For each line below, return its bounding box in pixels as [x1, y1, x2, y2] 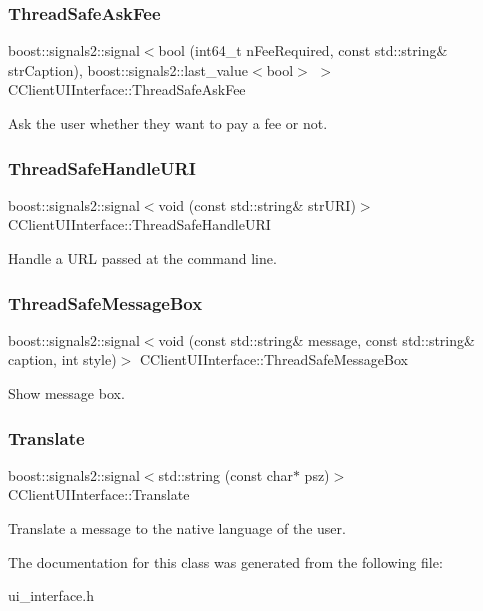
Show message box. [8, 383, 125, 403]
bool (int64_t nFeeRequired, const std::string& [158, 40, 448, 61]
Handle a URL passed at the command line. [8, 248, 277, 268]
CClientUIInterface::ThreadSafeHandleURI [8, 214, 271, 235]
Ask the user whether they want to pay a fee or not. [8, 113, 328, 133]
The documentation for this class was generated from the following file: [8, 551, 443, 572]
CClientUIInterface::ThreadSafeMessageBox [139, 349, 408, 370]
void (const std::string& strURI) [158, 194, 356, 215]
